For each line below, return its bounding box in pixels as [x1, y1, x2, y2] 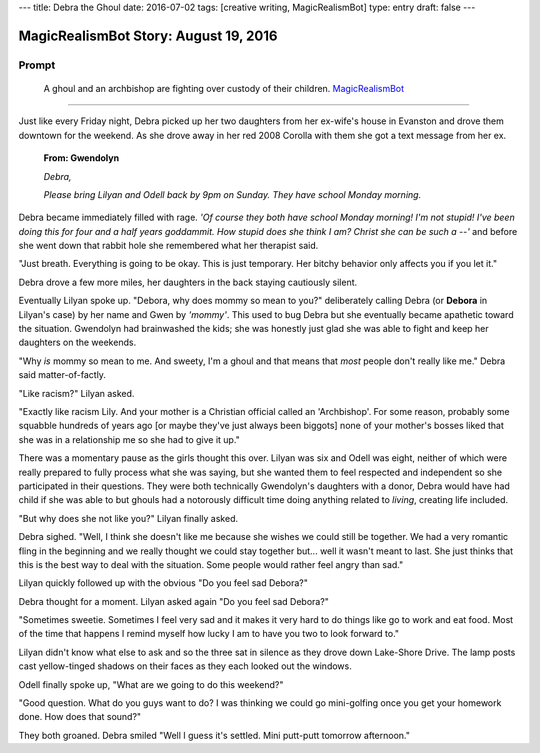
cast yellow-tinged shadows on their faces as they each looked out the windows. [18, 660, 352, 672]
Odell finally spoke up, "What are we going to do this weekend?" [18, 678, 284, 690]
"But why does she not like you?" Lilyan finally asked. [18, 512, 239, 524]
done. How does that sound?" [18, 711, 142, 723]
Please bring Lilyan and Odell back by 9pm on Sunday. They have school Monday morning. [43, 188, 422, 200]
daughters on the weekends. [18, 336, 137, 349]
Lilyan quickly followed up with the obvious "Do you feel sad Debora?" [18, 577, 309, 589]
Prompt [18, 58, 56, 72]
